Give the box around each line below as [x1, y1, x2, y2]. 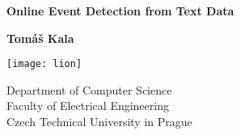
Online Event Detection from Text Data [6, 2, 235, 19]
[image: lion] [6, 58, 82, 70]
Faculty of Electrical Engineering [6, 97, 169, 114]
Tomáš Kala [6, 29, 74, 46]
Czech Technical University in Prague [6, 113, 192, 130]
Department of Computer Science [6, 81, 172, 98]
